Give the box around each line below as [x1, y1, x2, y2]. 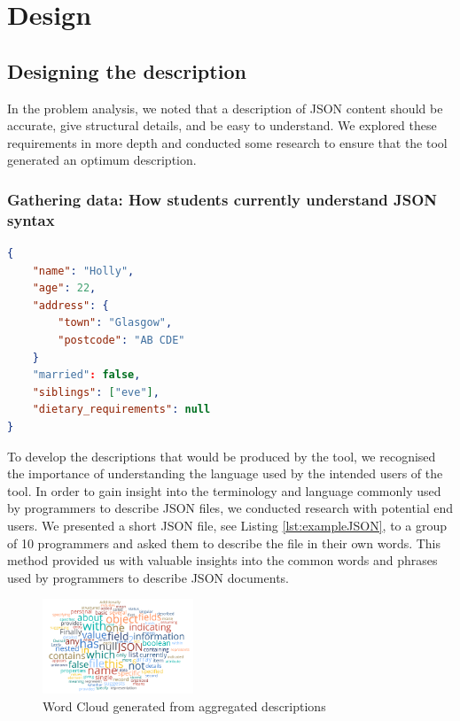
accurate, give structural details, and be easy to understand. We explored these [7, 116, 437, 135]
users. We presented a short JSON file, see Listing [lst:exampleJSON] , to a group [7, 516, 447, 534]
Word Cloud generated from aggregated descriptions [43, 696, 326, 715]
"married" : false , [32, 368, 141, 382]
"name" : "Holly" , [32, 264, 135, 277]
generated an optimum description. [7, 151, 197, 169]
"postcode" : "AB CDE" [58, 334, 185, 347]
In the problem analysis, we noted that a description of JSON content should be [7, 98, 443, 117]
